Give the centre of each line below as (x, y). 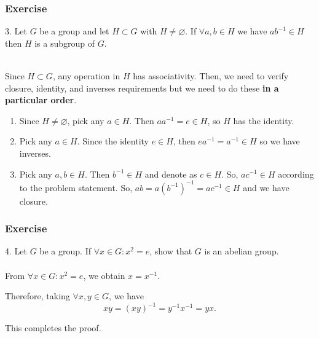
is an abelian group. (242, 251)
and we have (266, 187)
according (296, 174)
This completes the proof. (53, 328)
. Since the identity (113, 141)
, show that (171, 251)
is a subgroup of (65, 43)
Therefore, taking (37, 296)
